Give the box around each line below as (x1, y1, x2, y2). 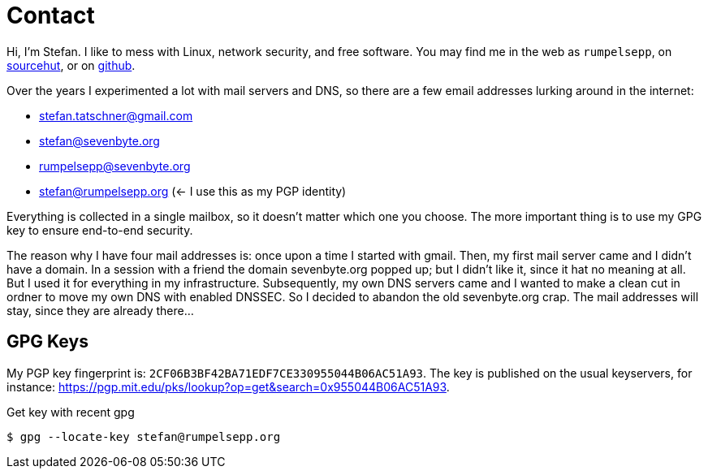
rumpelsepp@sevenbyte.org (39, 158, 191, 173)
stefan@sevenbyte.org (39, 133, 160, 148)
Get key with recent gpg (6, 404, 135, 419)
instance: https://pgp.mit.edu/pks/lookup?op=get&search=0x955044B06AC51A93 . (6, 379, 450, 394)
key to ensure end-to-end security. (6, 222, 193, 237)
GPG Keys (6, 331, 88, 352)
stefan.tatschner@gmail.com (39, 108, 193, 123)
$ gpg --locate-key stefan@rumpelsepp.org (6, 430, 281, 443)
